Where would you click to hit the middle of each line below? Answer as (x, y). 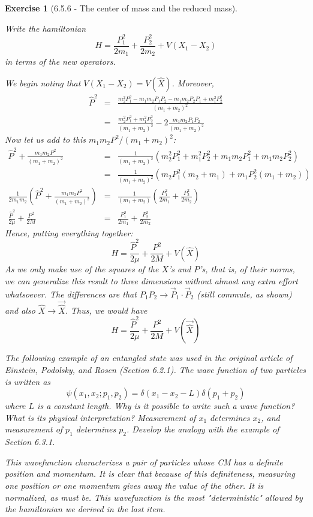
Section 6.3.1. (30, 442)
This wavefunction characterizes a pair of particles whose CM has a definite (144, 462)
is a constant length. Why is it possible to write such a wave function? (166, 406)
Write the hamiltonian (46, 28)
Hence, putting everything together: (69, 232)
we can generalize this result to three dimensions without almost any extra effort (152, 280)
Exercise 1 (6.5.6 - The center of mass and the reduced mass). (121, 8)
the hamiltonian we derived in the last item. (85, 509)
